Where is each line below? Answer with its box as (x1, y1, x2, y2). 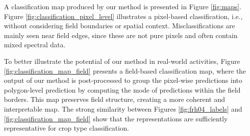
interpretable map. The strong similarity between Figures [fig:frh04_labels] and (4, 103, 243, 114)
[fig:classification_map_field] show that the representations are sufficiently (4, 113, 228, 123)
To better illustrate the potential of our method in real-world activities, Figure (4, 56, 240, 66)
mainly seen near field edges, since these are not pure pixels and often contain (4, 30, 238, 40)
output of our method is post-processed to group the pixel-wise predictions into (4, 75, 242, 85)
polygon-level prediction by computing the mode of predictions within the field (4, 84, 241, 95)
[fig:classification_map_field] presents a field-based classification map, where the (4, 65, 246, 76)
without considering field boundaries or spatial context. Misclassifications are (4, 20, 235, 31)
